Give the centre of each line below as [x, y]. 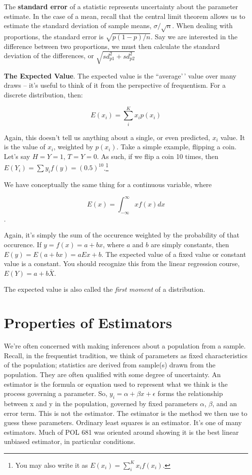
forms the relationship [190, 393]
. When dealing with [203, 25]
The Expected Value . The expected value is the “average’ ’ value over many [120, 75]
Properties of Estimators [88, 323]
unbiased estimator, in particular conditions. [70, 441]
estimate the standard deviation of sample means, [78, 25]
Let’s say [17, 156]
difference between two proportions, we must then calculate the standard [112, 46]
